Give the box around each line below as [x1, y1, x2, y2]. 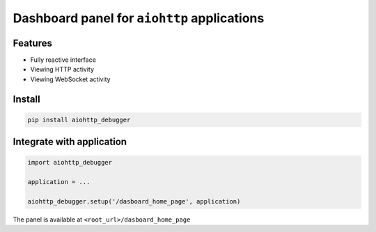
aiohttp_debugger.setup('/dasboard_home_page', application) [27, 198, 241, 205]
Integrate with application [13, 136, 127, 148]
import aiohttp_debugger [27, 158, 113, 167]
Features [13, 37, 52, 49]
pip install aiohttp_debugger [27, 115, 131, 124]
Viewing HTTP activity [30, 65, 94, 74]
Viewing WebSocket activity [30, 75, 111, 83]
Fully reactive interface [30, 56, 97, 64]
